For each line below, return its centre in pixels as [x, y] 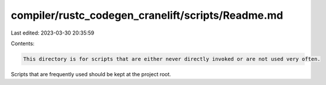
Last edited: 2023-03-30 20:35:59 [53, 33]
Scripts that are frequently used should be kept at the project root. [91, 74]
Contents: [23, 43]
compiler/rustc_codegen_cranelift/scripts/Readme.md [147, 15]
